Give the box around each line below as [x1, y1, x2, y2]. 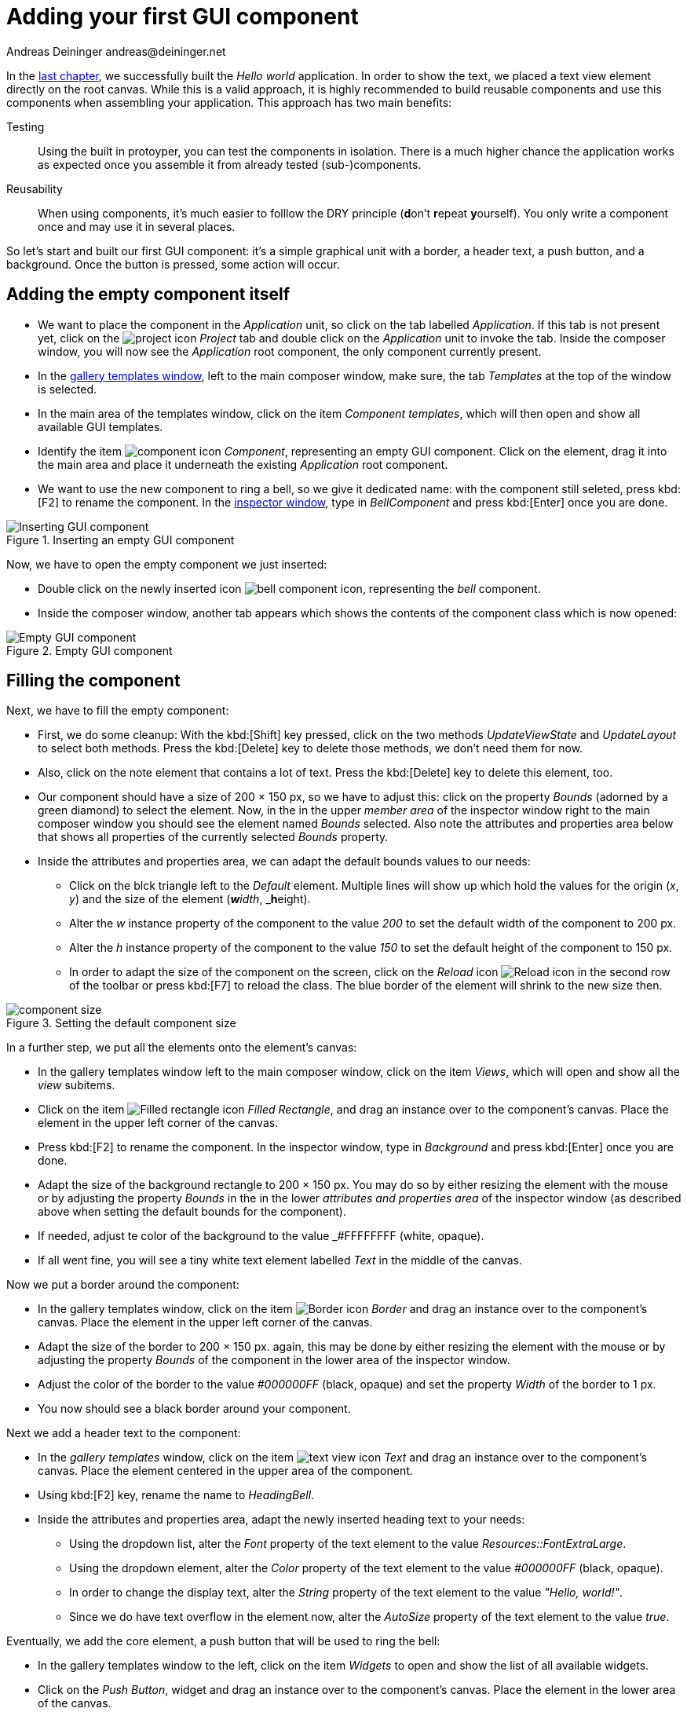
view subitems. [38, 1078, 115, 1092]
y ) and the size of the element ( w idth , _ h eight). [69, 892, 311, 906]
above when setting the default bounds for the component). [38, 1205, 346, 1219]
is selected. [38, 382, 97, 396]
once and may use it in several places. [38, 219, 236, 233]
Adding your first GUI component [6, 3, 359, 30]
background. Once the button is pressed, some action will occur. [6, 257, 340, 271]
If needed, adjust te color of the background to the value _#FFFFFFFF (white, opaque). [38, 1229, 484, 1243]
